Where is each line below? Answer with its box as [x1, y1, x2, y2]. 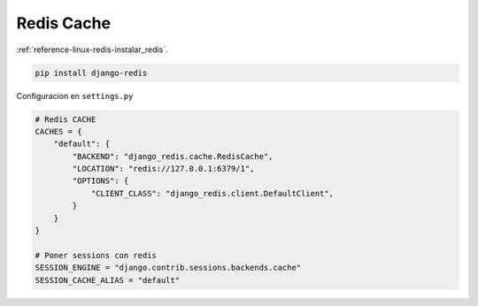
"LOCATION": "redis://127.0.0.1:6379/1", [72, 164, 255, 174]
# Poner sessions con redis [35, 250, 157, 260]
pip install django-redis [35, 67, 148, 78]
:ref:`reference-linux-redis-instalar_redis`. [16, 44, 168, 55]
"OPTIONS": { [72, 176, 129, 186]
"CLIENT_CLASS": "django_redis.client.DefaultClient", [90, 188, 335, 198]
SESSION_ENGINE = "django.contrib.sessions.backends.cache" [35, 263, 302, 273]
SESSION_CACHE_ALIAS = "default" [35, 275, 181, 285]
